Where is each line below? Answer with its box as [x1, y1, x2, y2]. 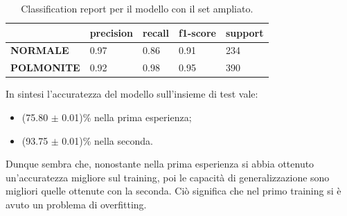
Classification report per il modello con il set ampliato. [21, 1, 253, 15]
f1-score [179, 25, 216, 39]
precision [89, 25, 134, 39]
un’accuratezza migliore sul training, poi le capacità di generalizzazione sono [6, 170, 330, 184]
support [225, 25, 264, 39]
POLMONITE [10, 60, 80, 75]
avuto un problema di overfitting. [6, 197, 147, 211]
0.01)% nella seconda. [62, 133, 153, 147]
